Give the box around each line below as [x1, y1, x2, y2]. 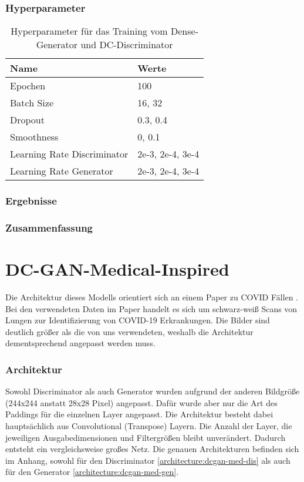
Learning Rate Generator [10, 164, 113, 178]
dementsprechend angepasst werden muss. [5, 337, 156, 349]
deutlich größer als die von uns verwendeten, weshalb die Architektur [5, 325, 254, 337]
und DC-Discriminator [80, 38, 173, 52]
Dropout [10, 113, 45, 127]
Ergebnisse [5, 193, 57, 208]
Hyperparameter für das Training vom [11, 24, 168, 38]
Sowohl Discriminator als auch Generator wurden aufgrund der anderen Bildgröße [5, 385, 300, 397]
